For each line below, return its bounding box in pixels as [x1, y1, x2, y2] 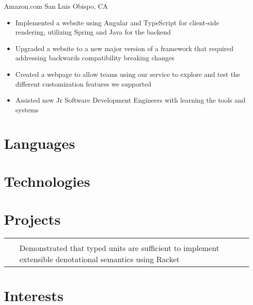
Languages [4, 133, 75, 153]
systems [15, 104, 39, 114]
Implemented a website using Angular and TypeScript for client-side [15, 17, 219, 27]
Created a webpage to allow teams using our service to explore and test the [15, 69, 240, 79]
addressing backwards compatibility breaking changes [15, 53, 175, 63]
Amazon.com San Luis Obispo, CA [4, 1, 108, 11]
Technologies [4, 171, 90, 191]
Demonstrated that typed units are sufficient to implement [19, 242, 219, 254]
